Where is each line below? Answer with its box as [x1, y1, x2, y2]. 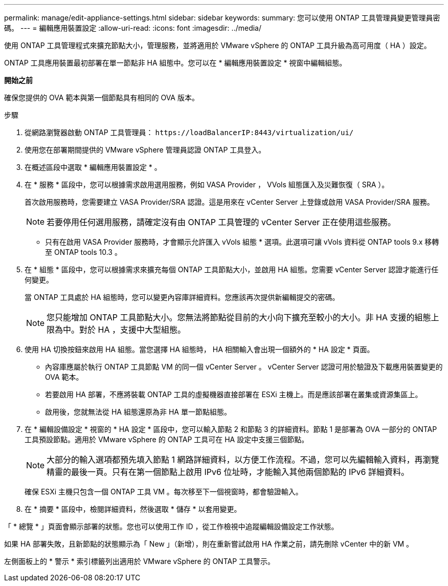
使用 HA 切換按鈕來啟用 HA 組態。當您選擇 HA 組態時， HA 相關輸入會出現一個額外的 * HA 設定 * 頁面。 [25, 345, 374, 354]
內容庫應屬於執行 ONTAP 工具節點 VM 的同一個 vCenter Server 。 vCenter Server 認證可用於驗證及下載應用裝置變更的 [45, 362, 443, 371]
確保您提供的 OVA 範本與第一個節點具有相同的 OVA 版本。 [4, 93, 199, 102]
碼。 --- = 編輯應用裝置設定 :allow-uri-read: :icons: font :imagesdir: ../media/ [4, 24, 262, 32]
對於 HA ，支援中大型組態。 [79, 324, 186, 335]
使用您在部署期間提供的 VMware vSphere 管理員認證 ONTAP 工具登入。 [25, 145, 266, 154]
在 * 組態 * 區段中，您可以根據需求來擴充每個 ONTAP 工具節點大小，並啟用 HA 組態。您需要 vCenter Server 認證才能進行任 [25, 265, 439, 274]
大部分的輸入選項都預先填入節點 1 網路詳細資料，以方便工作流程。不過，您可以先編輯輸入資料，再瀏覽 [47, 454, 439, 465]
